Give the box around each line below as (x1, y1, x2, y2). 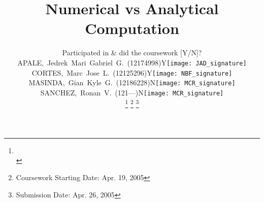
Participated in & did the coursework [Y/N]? (62, 47, 202, 58)
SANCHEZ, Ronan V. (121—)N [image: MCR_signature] (40, 87, 224, 97)
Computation (85, 18, 179, 39)
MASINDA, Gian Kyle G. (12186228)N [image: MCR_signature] (28, 77, 236, 88)
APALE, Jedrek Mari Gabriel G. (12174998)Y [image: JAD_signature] (17, 57, 247, 67)
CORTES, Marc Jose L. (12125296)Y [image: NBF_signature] (31, 67, 233, 78)
